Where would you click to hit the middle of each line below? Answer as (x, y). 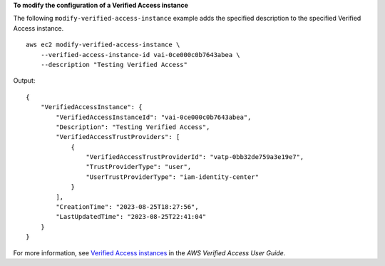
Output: (24, 81)
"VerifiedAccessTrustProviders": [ (118, 137)
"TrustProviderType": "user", (139, 167)
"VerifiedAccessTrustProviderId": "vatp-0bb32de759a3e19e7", (195, 157)
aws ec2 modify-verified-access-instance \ (103, 45)
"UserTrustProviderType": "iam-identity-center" (173, 177)
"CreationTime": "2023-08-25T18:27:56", (127, 207)
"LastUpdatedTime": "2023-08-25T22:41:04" (131, 217)
